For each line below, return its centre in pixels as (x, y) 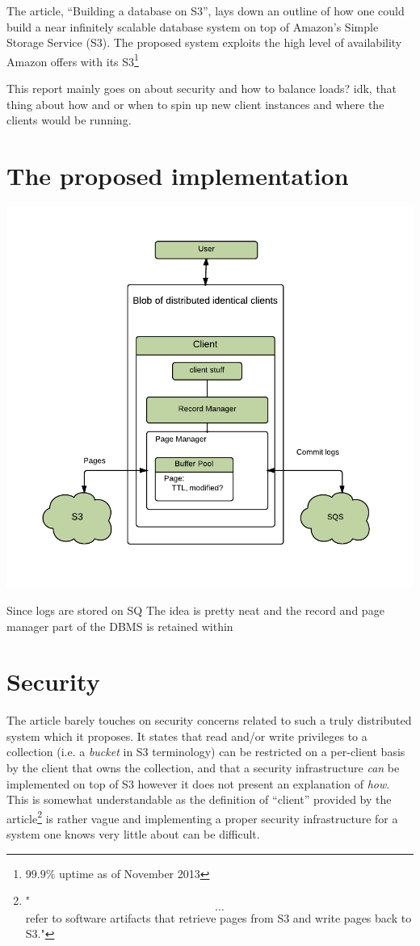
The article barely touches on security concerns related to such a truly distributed (209, 720)
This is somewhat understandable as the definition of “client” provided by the (199, 799)
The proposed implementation (178, 175)
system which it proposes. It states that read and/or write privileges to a (187, 736)
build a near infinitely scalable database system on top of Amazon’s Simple (193, 26)
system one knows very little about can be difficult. (133, 834)
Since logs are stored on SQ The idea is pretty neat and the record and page (195, 610)
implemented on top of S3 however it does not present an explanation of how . (198, 783)
